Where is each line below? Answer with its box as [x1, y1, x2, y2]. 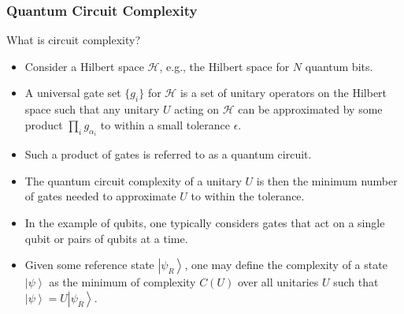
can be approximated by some [238, 101, 383, 118]
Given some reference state [24, 256, 154, 273]
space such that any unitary [24, 101, 160, 118]
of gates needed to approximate [24, 188, 176, 204]
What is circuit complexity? [6, 32, 141, 48]
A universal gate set [24, 84, 121, 101]
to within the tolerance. [191, 188, 305, 204]
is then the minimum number [256, 172, 398, 189]
